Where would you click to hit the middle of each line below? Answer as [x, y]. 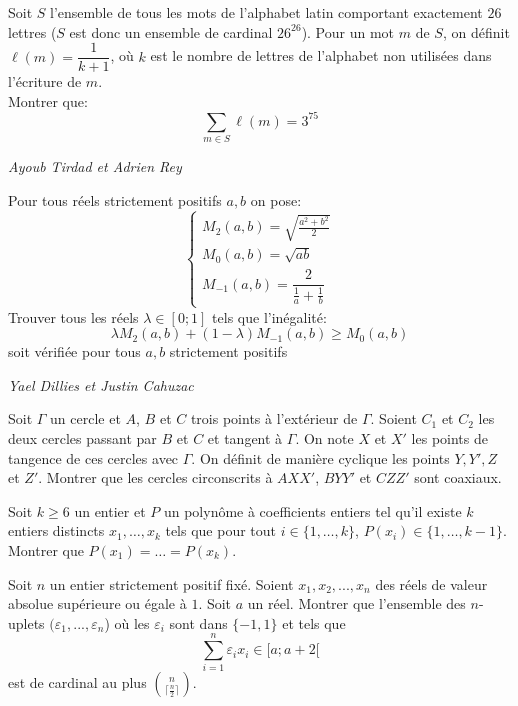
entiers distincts [56, 530]
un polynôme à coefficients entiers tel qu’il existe [312, 510]
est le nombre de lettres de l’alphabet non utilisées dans [321, 55]
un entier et [110, 510]
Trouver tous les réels [73, 316]
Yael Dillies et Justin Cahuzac [101, 384]
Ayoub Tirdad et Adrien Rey [95, 166]
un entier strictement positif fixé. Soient [171, 583]
